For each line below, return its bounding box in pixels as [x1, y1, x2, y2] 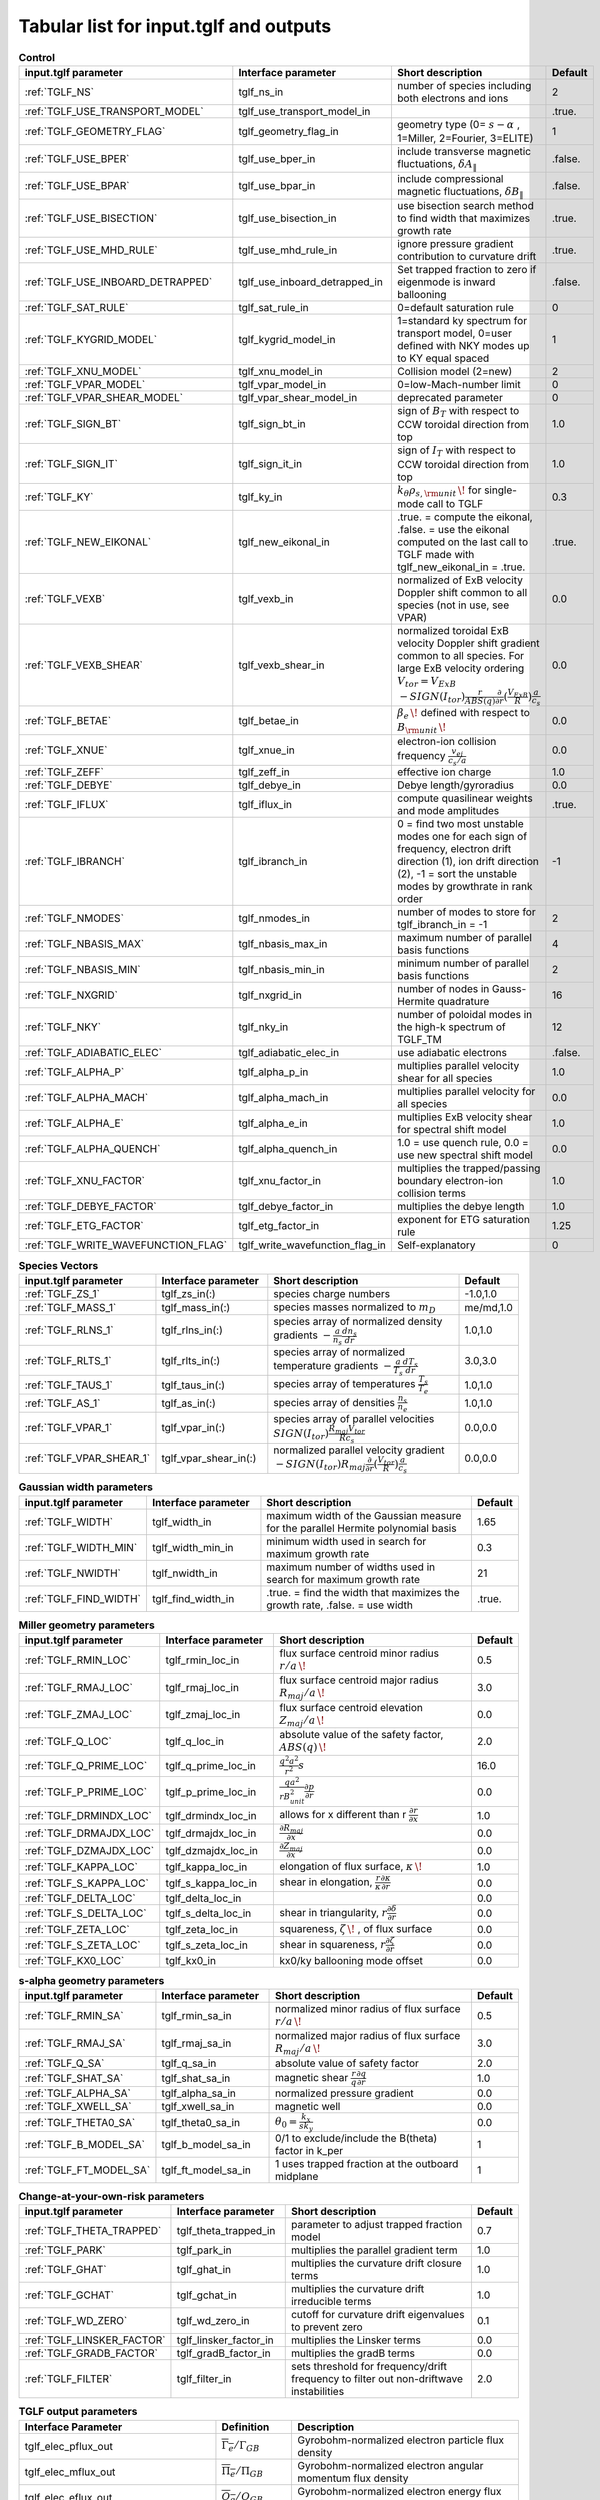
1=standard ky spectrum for [396, 314, 528, 328]
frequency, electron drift [396, 842, 512, 856]
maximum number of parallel [396, 931, 532, 945]
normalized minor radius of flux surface [275, 2002, 461, 2016]
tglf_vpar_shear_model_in [238, 391, 358, 405]
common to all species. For [396, 649, 525, 663]
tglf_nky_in [238, 1020, 289, 1034]
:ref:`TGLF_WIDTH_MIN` [24, 1540, 138, 1554]
